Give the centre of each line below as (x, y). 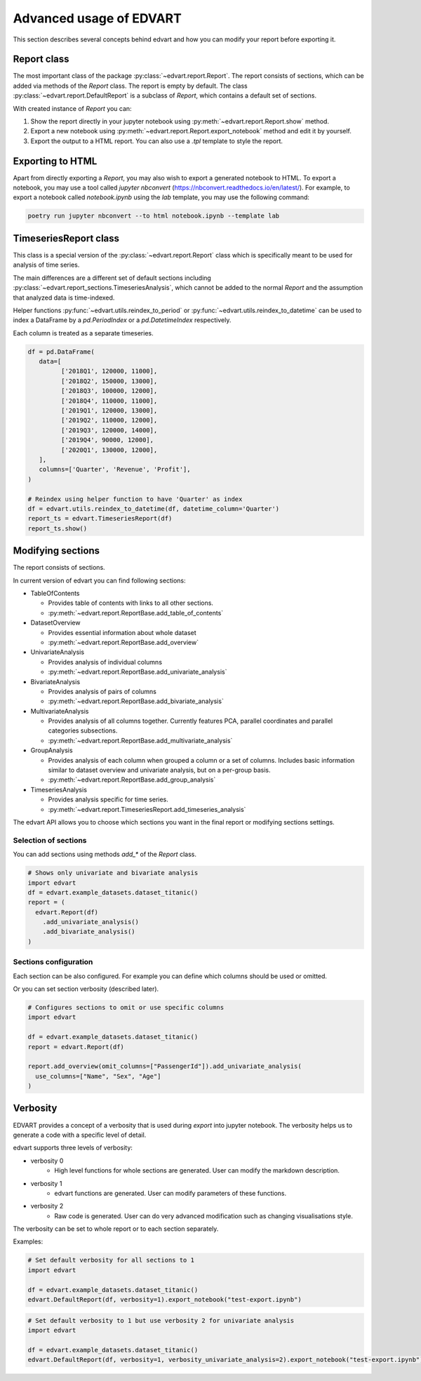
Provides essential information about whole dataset (122, 632)
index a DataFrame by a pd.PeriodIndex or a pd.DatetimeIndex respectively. (122, 320)
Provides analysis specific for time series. (108, 799)
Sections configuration (53, 962)
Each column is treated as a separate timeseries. (83, 333)
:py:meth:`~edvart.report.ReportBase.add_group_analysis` (132, 780)
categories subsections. (83, 730)
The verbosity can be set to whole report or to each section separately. (116, 1229)
